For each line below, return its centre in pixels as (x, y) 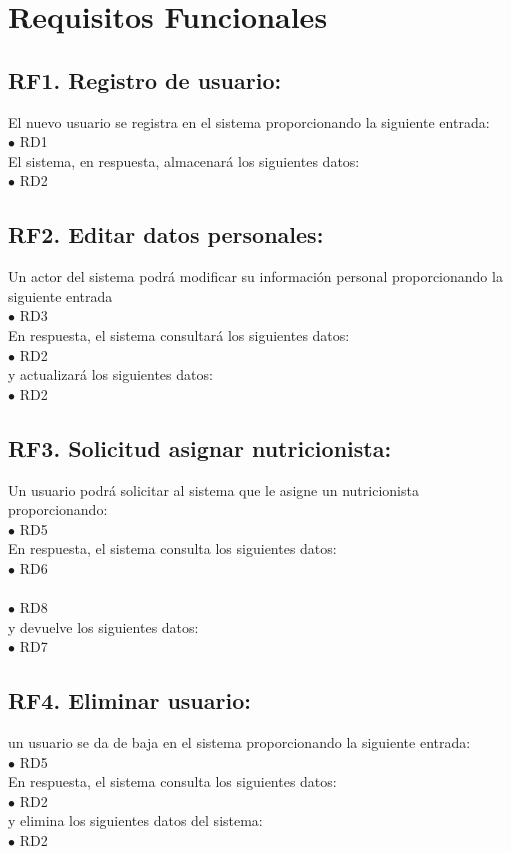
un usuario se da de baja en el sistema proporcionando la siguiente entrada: (239, 742)
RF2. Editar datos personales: (166, 234)
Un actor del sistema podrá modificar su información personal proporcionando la (255, 276)
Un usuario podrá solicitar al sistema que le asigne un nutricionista (213, 489)
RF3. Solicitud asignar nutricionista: (200, 447)
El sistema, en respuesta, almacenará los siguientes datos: (184, 160)
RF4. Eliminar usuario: (129, 700)
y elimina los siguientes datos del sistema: (135, 820)
